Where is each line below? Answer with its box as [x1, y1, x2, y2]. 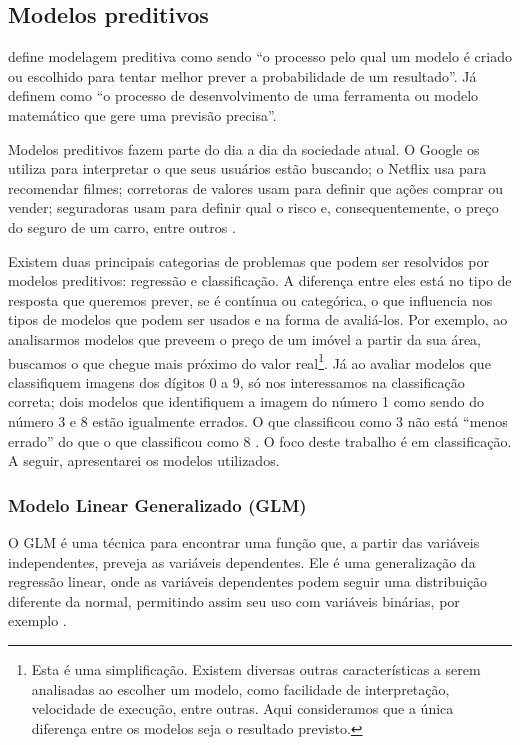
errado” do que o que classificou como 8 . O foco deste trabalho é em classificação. [8, 430, 512, 451]
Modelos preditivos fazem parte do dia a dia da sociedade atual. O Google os [8, 138, 480, 159]
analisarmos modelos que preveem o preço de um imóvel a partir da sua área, [8, 328, 481, 349]
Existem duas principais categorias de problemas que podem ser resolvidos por [8, 250, 489, 271]
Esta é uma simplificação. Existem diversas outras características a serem [31, 658, 481, 679]
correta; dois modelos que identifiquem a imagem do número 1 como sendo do [8, 391, 484, 412]
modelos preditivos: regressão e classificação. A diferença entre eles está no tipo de [8, 270, 512, 291]
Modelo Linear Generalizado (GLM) [8, 492, 307, 517]
